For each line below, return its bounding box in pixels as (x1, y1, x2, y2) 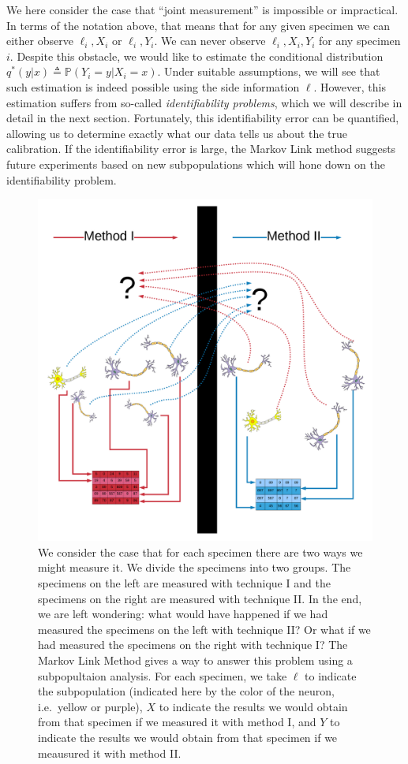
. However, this (313, 78, 386, 95)
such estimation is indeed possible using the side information (6, 78, 300, 95)
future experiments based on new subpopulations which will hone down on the (6, 155, 385, 172)
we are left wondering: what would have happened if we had (38, 606, 328, 622)
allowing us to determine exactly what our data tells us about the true (6, 125, 348, 141)
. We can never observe (154, 32, 266, 49)
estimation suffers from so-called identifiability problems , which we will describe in (6, 94, 402, 110)
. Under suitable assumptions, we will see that (157, 63, 380, 80)
